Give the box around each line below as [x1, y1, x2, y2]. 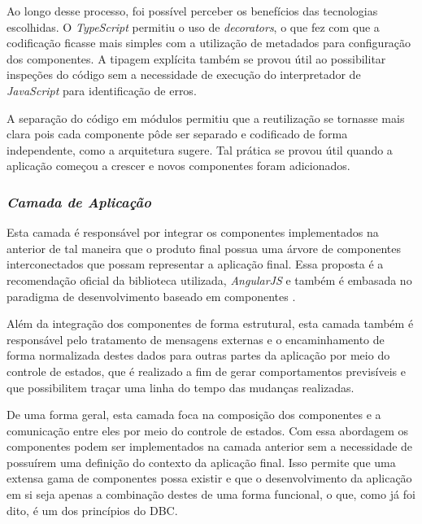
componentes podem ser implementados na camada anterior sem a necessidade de [7, 438, 413, 455]
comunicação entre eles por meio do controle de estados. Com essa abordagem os [7, 421, 409, 439]
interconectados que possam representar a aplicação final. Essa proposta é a [7, 255, 384, 273]
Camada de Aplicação [7, 191, 151, 212]
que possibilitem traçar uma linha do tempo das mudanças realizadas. [7, 378, 355, 395]
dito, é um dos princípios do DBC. [7, 501, 178, 518]
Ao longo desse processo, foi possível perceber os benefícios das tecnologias [7, 2, 378, 19]
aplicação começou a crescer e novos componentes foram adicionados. [7, 157, 350, 174]
